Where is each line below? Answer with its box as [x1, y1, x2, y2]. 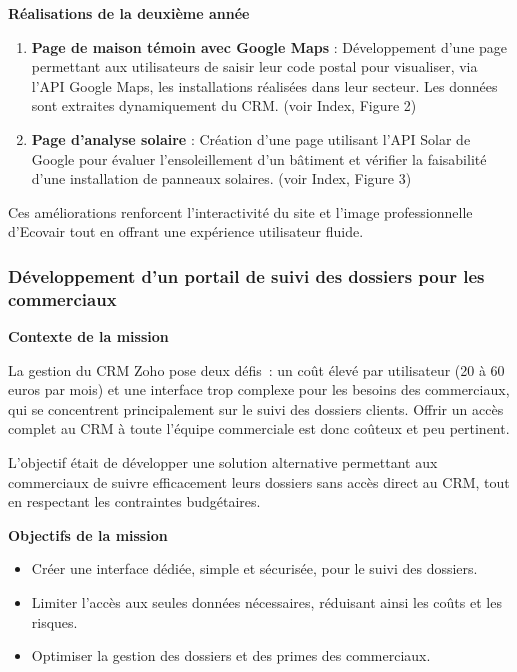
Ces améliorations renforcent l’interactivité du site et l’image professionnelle [8, 201, 473, 222]
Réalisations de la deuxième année [8, 3, 250, 23]
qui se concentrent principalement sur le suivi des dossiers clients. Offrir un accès [8, 398, 504, 419]
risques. [31, 611, 78, 632]
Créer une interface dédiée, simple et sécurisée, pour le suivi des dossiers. [31, 558, 478, 579]
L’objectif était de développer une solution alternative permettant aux [8, 452, 438, 473]
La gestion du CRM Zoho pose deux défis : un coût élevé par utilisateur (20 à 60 [8, 359, 505, 380]
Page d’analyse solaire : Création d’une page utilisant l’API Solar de [31, 128, 471, 149]
